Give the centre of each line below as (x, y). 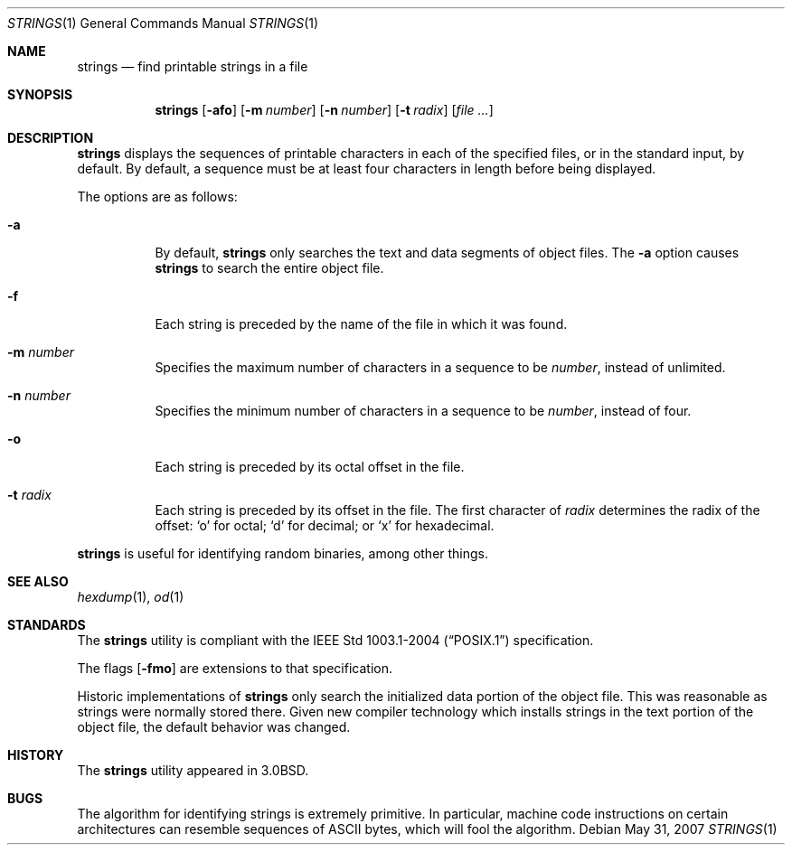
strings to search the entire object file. (269, 268)
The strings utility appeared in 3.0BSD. (193, 770)
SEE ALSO (38, 581)
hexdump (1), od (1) (131, 597)
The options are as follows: (157, 197)
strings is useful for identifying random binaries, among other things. (283, 553)
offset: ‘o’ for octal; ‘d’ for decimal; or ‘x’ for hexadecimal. (325, 525)
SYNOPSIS (40, 94)
